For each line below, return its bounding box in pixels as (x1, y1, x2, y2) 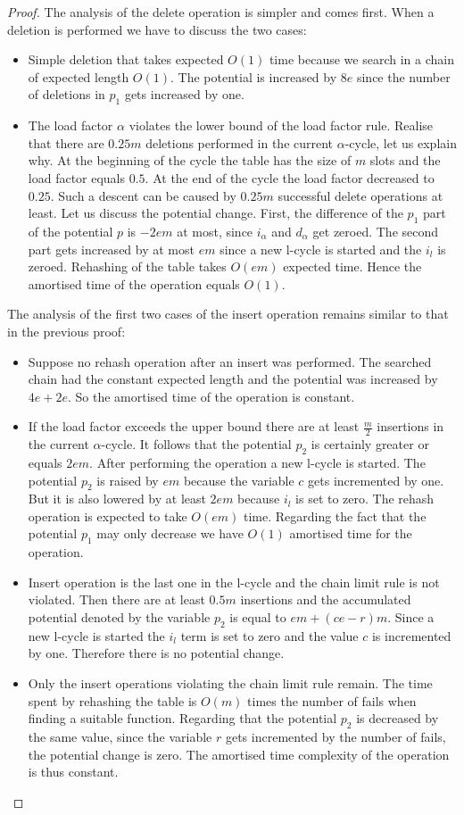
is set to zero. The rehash (295, 489, 435, 508)
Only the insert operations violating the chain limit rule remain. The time (28, 674, 433, 693)
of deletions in (28, 85, 105, 104)
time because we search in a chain (269, 50, 454, 69)
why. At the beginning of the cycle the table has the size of (28, 151, 352, 170)
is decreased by (356, 709, 439, 728)
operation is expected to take (28, 506, 187, 525)
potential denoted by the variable (28, 608, 211, 627)
